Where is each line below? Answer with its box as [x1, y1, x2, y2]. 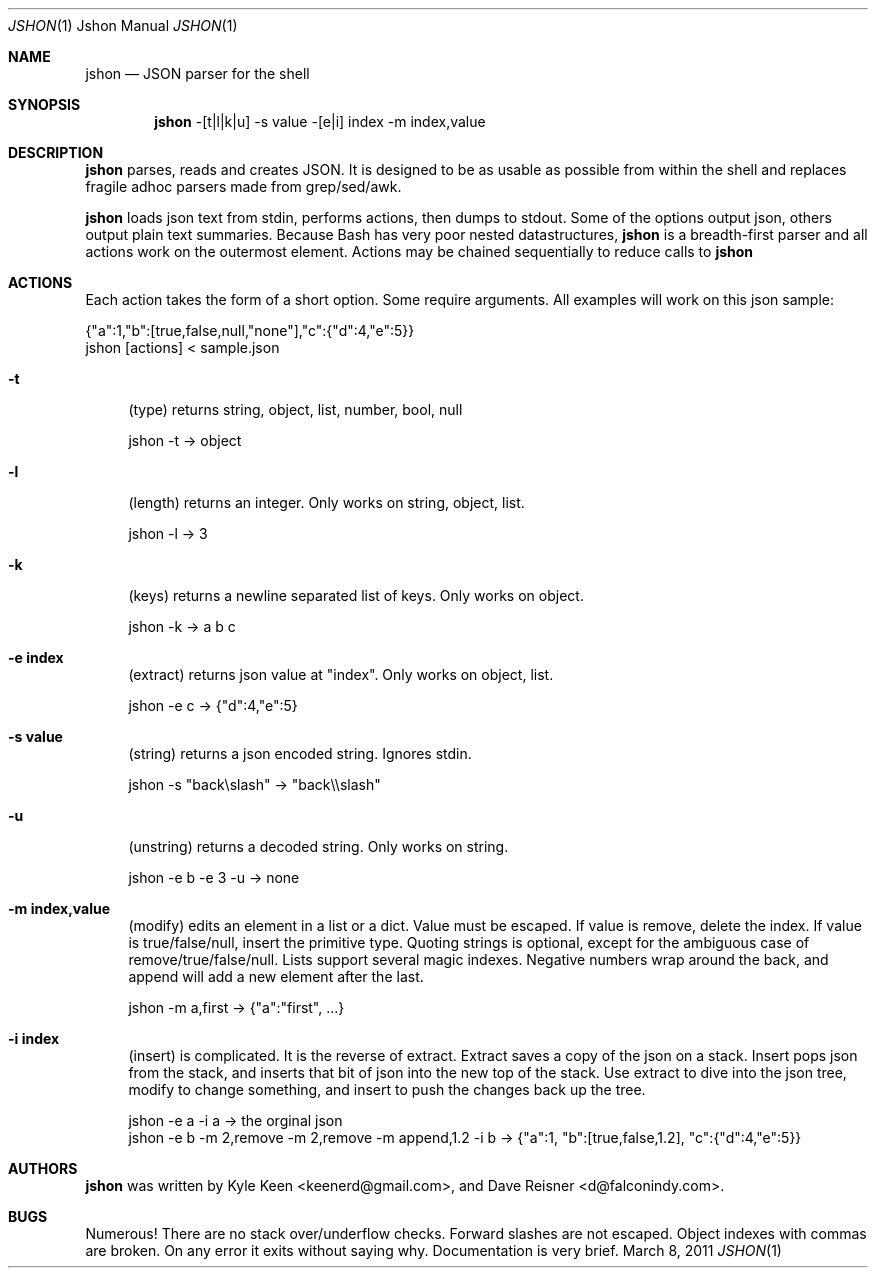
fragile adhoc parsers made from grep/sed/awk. [85, 178, 402, 195]
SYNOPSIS [8, 96, 81, 113]
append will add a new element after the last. [128, 968, 424, 985]
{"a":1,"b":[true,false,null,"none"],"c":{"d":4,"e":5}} [85, 322, 415, 339]
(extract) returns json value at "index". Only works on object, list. [128, 666, 554, 683]
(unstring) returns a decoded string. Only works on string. [128, 838, 509, 855]
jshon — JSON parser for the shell [85, 65, 310, 82]
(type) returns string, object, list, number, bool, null [128, 401, 463, 418]
